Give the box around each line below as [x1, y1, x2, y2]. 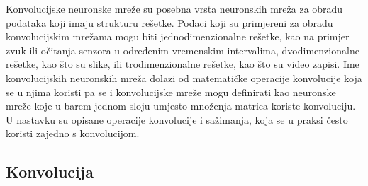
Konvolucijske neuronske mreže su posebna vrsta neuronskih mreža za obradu [6, 1, 343, 16]
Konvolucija [6, 161, 94, 182]
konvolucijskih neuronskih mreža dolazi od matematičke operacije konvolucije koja [6, 70, 362, 85]
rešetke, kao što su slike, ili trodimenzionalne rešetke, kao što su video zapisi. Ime [6, 57, 359, 71]
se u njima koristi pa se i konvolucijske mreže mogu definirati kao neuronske [6, 84, 336, 99]
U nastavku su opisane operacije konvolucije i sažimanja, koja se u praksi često [6, 112, 348, 127]
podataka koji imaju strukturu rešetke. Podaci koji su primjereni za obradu [6, 15, 333, 30]
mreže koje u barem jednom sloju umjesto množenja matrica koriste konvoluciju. [6, 98, 356, 113]
